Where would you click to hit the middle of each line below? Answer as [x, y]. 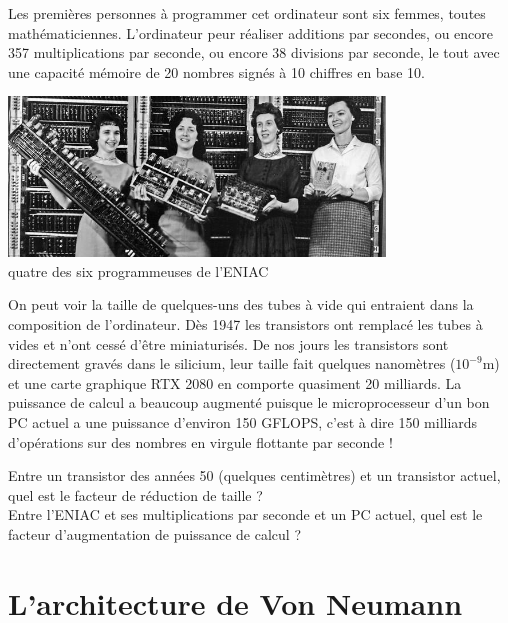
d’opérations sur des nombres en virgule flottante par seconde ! [200, 441]
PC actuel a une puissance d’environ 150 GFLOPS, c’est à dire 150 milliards [243, 422]
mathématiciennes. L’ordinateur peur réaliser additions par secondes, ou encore [251, 32]
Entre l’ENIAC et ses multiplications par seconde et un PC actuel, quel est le [245, 514]
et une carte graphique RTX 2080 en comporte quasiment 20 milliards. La [235, 382]
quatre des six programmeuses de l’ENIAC [138, 270]
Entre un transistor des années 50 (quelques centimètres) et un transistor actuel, [254, 475]
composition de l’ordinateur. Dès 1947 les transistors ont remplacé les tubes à [245, 324]
